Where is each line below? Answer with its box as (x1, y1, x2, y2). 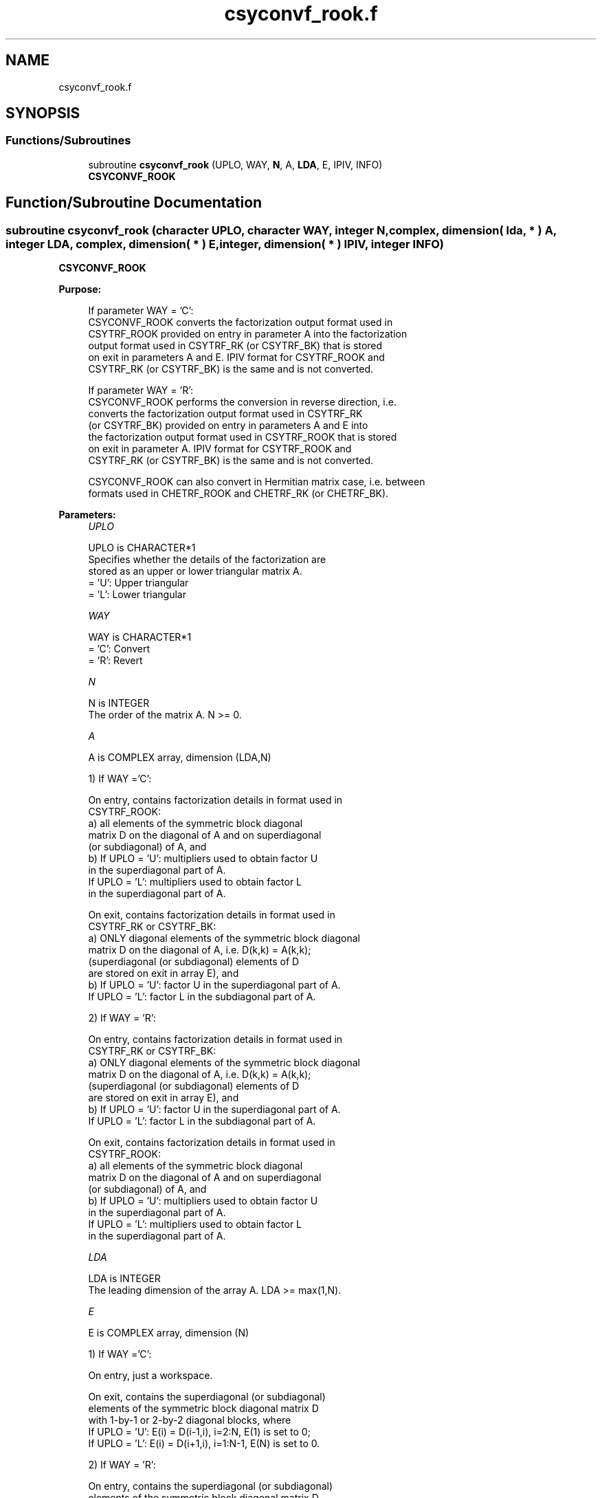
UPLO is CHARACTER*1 (88, 542, 196, 554)
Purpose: (58, 283, 102, 296)
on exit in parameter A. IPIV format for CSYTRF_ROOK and (88, 443, 352, 455)
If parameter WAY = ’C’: (88, 305, 194, 317)
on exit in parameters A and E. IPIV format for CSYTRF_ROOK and (88, 351, 385, 364)
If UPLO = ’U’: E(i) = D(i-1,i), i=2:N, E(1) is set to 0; (88, 1426, 311, 1438)
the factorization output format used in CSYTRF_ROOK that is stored (88, 431, 397, 443)
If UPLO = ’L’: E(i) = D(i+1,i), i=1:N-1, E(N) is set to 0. (88, 1438, 320, 1450)
